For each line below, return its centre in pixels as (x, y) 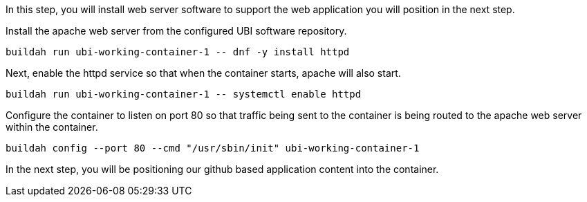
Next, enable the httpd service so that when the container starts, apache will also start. (203, 73)
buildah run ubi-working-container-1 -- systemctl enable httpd (184, 94)
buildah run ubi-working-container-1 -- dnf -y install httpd (178, 52)
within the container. (52, 127)
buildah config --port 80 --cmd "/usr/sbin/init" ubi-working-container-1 (213, 148)
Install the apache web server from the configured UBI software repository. (176, 31)
